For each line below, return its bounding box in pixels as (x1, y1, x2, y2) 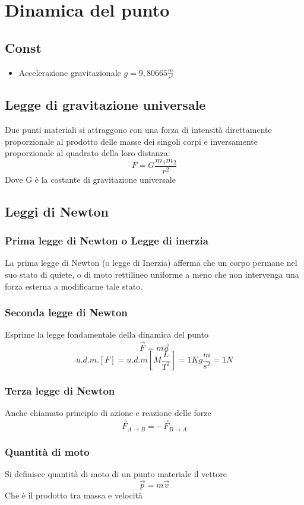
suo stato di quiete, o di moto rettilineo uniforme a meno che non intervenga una (5, 268, 299, 280)
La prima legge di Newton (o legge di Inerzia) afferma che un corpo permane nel (5, 256, 297, 269)
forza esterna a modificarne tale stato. (5, 280, 143, 292)
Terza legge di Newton (5, 383, 115, 398)
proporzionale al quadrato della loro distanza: (5, 147, 170, 159)
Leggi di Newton (5, 202, 109, 220)
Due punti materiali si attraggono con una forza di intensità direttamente (5, 123, 272, 135)
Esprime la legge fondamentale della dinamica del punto (5, 328, 208, 341)
